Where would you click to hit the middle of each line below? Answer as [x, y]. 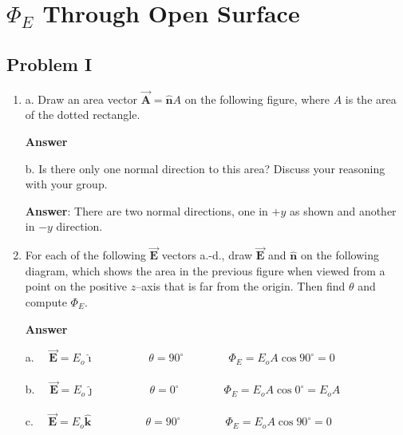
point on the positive [76, 286]
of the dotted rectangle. [83, 115]
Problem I [49, 63]
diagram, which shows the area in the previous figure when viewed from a [205, 270]
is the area [371, 99]
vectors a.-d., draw [207, 255]
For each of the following [85, 255]
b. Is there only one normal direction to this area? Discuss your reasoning [205, 168]
